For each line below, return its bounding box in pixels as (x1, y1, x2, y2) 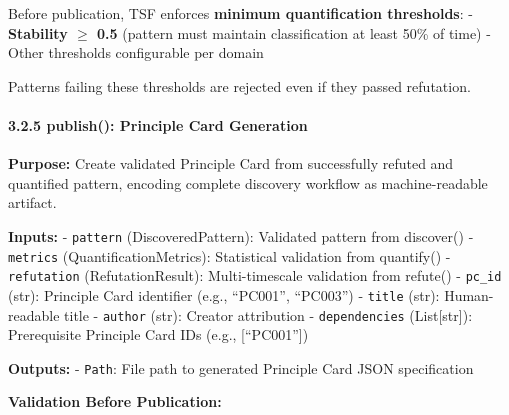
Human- (444, 284, 494, 305)
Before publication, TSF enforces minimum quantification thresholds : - (8, 3, 473, 23)
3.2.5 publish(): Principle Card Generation (8, 114, 308, 135)
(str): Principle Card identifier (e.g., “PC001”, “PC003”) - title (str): (8, 284, 440, 305)
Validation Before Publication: (8, 391, 222, 412)
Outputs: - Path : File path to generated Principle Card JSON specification (8, 357, 474, 378)
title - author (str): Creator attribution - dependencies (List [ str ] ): (64, 304, 473, 325)
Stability (8, 22, 68, 43)
